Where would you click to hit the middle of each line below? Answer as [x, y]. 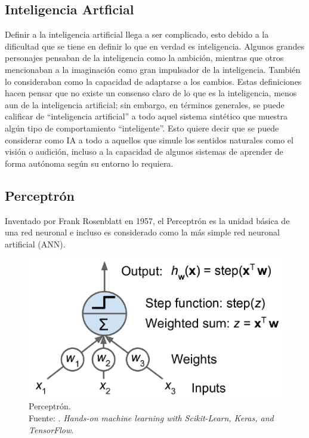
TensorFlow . [51, 429]
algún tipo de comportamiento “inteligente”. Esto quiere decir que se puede [142, 128]
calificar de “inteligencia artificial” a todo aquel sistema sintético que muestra [146, 116]
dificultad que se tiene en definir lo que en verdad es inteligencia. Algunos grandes [155, 46]
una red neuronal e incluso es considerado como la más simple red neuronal [143, 232]
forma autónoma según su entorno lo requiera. [89, 163]
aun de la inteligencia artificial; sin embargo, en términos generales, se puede [145, 104]
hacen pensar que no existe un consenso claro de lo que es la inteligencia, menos [151, 93]
